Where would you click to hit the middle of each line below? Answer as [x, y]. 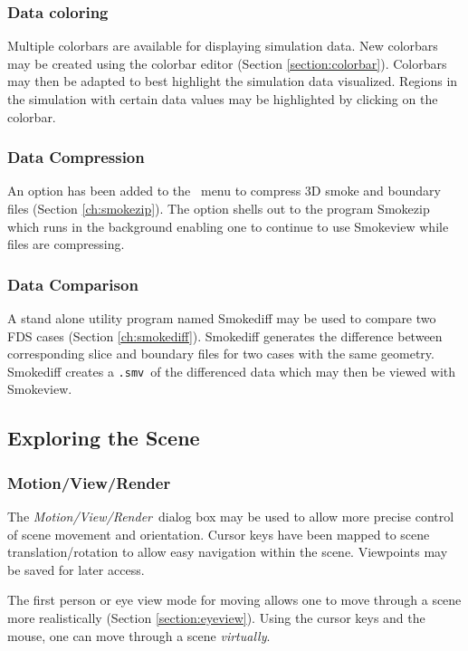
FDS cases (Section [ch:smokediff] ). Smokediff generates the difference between [225, 335]
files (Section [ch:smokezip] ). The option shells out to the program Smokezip [219, 208]
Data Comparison [73, 284]
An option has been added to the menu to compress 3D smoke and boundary [224, 191]
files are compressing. [66, 244]
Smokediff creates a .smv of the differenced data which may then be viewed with [232, 371]
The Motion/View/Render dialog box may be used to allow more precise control [231, 517]
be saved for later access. [76, 569]
